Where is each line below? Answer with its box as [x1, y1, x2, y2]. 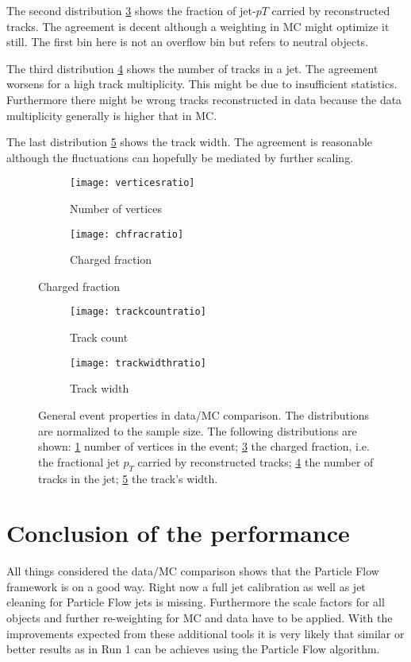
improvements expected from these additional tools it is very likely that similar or [6, 625, 405, 641]
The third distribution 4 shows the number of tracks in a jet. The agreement [6, 60, 378, 76]
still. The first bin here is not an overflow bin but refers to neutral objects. [6, 33, 369, 50]
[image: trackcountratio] [70, 306, 206, 318]
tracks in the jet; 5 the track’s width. [38, 470, 218, 486]
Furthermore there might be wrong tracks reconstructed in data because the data [6, 91, 402, 107]
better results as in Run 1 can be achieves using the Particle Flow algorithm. [6, 641, 380, 657]
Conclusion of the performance [6, 517, 350, 549]
